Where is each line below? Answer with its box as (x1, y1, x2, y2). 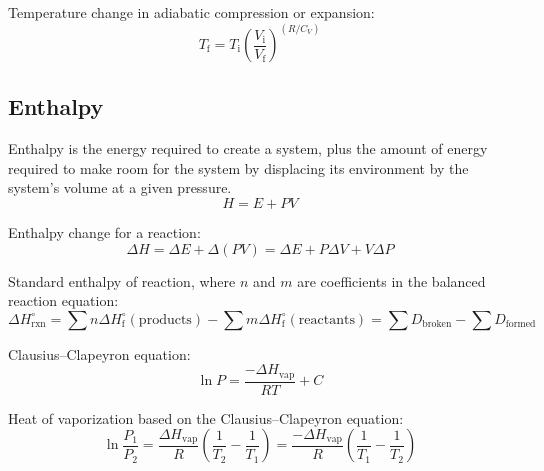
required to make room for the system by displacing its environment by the (8, 157, 469, 178)
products (138, 312, 192, 327)
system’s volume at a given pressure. (8, 177, 232, 198)
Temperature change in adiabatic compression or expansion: (8, 2, 375, 22)
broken (422, 319, 452, 330)
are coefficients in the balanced (297, 270, 486, 291)
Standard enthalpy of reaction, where (8, 270, 236, 291)
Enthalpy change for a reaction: (8, 222, 201, 243)
